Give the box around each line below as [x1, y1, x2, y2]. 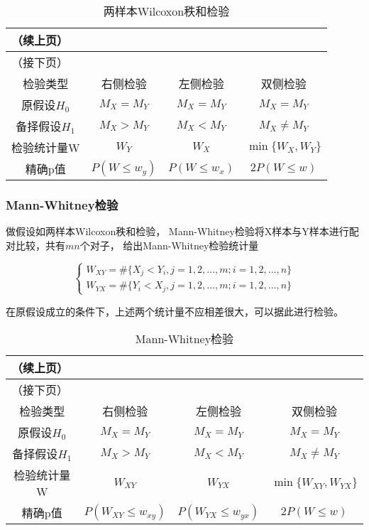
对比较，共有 [6, 237, 65, 252]
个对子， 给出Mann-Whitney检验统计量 [79, 237, 259, 252]
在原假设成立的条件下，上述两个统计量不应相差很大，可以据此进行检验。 [6, 303, 343, 318]
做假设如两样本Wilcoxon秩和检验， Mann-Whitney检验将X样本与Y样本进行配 [6, 224, 359, 239]
